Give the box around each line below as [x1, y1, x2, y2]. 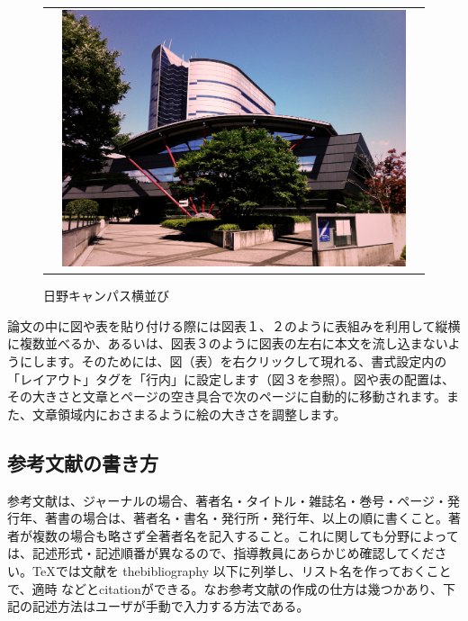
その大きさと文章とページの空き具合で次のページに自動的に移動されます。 [7, 387, 447, 406]
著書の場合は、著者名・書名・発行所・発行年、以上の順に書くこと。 [44, 508, 448, 527]
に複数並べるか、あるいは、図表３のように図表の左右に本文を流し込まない [7, 334, 448, 353]
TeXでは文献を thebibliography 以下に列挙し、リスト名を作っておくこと [31, 561, 452, 580]
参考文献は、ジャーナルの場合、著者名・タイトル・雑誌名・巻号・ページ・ [7, 490, 448, 509]
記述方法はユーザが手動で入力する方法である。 [31, 597, 310, 616]
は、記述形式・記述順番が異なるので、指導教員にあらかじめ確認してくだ [7, 544, 435, 562]
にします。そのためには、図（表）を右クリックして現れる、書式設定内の [19, 351, 447, 370]
